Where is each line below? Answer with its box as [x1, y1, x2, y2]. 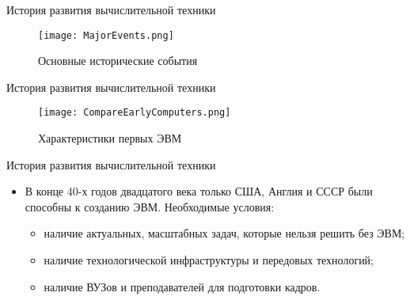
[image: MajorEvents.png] [38, 29, 174, 41]
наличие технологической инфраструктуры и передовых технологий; [44, 252, 374, 268]
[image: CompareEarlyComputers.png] [38, 107, 231, 119]
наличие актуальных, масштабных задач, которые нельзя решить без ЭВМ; [44, 225, 405, 241]
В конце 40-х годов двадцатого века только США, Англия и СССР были [25, 183, 373, 199]
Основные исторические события [38, 52, 198, 69]
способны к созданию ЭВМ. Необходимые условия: [25, 198, 275, 215]
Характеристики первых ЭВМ [38, 130, 182, 146]
